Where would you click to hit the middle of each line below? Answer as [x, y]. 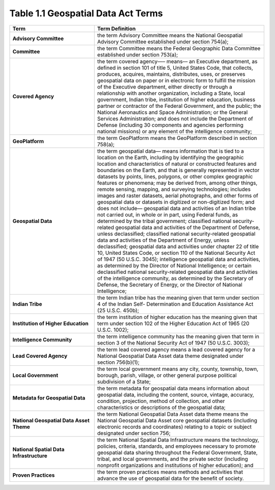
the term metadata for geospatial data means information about [173, 388]
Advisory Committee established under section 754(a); [163, 42]
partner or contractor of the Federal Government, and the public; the [179, 106]
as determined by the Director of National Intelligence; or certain [174, 266]
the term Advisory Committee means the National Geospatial [170, 35]
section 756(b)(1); [118, 362]
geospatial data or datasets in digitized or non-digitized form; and [176, 202]
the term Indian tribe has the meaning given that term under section [178, 298]
